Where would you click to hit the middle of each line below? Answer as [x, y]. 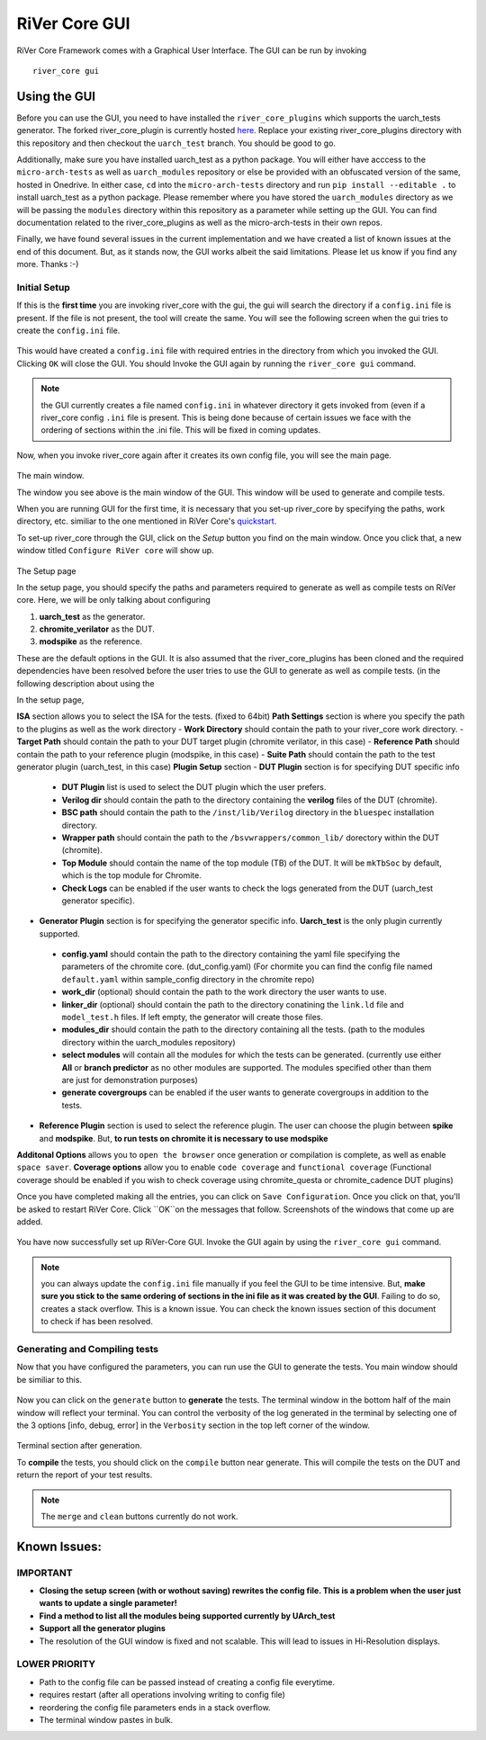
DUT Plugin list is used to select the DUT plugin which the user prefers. [194, 787]
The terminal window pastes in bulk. [106, 1719]
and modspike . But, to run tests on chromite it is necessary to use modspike [184, 1138]
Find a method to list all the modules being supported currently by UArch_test [187, 1616]
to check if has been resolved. [97, 1322]
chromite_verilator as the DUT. [97, 629]
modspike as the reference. [91, 641]
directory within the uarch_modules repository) [148, 1042]
